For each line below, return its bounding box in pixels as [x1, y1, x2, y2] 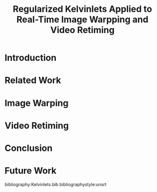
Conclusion [4, 142, 53, 154]
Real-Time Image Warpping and [16, 14, 149, 25]
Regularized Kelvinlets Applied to [12, 3, 153, 15]
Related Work [4, 75, 61, 86]
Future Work [4, 165, 57, 176]
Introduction [4, 52, 57, 64]
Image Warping [4, 97, 69, 109]
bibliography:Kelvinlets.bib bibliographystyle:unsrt [4, 181, 107, 187]
